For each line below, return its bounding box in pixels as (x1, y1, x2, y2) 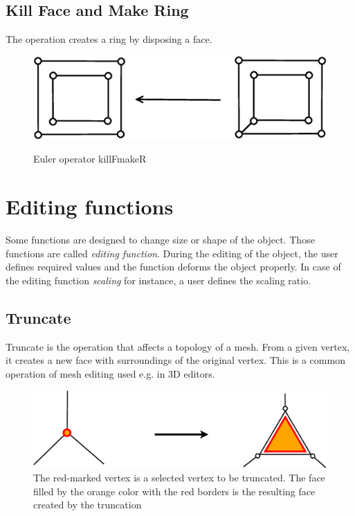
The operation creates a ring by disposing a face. (6, 32, 212, 46)
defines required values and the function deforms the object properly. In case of (6, 259, 341, 274)
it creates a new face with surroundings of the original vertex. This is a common (6, 353, 345, 367)
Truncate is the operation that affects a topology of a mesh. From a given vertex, (6, 339, 350, 353)
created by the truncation (33, 497, 142, 512)
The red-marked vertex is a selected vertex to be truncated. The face (33, 470, 325, 485)
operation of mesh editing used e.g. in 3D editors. (6, 366, 215, 380)
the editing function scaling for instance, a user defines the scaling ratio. (6, 273, 311, 287)
